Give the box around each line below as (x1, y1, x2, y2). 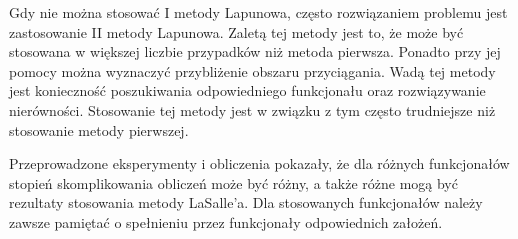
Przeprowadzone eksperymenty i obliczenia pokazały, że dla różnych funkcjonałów (9, 153, 510, 174)
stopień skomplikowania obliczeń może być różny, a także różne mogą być (9, 172, 458, 193)
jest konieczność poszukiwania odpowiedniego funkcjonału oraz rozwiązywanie (9, 80, 486, 101)
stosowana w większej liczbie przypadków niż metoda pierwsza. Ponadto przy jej (9, 41, 501, 62)
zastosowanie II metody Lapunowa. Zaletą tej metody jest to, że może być (9, 21, 464, 42)
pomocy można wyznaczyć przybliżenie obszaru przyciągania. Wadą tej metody (9, 60, 496, 81)
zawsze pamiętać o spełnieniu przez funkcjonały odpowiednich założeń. (9, 211, 443, 232)
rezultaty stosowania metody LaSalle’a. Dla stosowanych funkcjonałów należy (9, 192, 483, 213)
